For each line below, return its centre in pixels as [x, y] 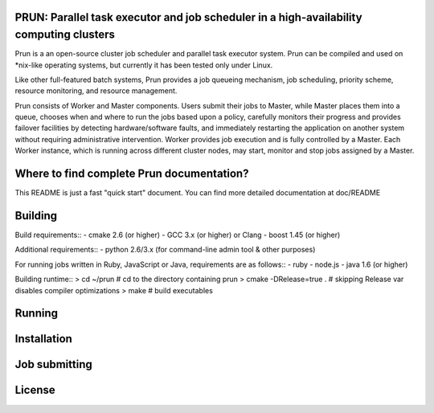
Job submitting [53, 364]
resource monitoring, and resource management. [96, 91]
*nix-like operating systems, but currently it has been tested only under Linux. [144, 65]
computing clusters [65, 35]
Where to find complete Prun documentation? [132, 174]
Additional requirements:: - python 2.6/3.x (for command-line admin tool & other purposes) [165, 250]
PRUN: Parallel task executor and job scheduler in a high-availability [188, 17]
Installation [43, 339]
